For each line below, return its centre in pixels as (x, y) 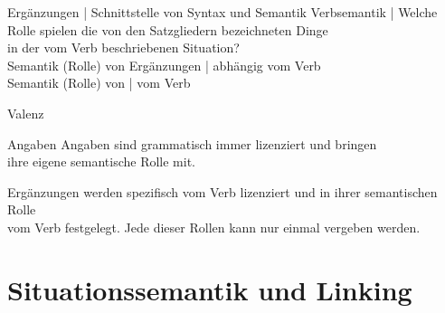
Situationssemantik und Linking (210, 289)
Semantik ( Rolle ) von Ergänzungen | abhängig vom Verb (164, 65)
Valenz (26, 113)
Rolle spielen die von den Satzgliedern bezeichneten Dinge (168, 29)
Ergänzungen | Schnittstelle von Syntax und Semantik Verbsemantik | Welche (222, 12)
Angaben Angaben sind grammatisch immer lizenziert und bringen (192, 143)
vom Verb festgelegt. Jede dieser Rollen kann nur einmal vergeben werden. (214, 227)
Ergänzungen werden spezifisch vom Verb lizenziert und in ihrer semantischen (222, 191)
